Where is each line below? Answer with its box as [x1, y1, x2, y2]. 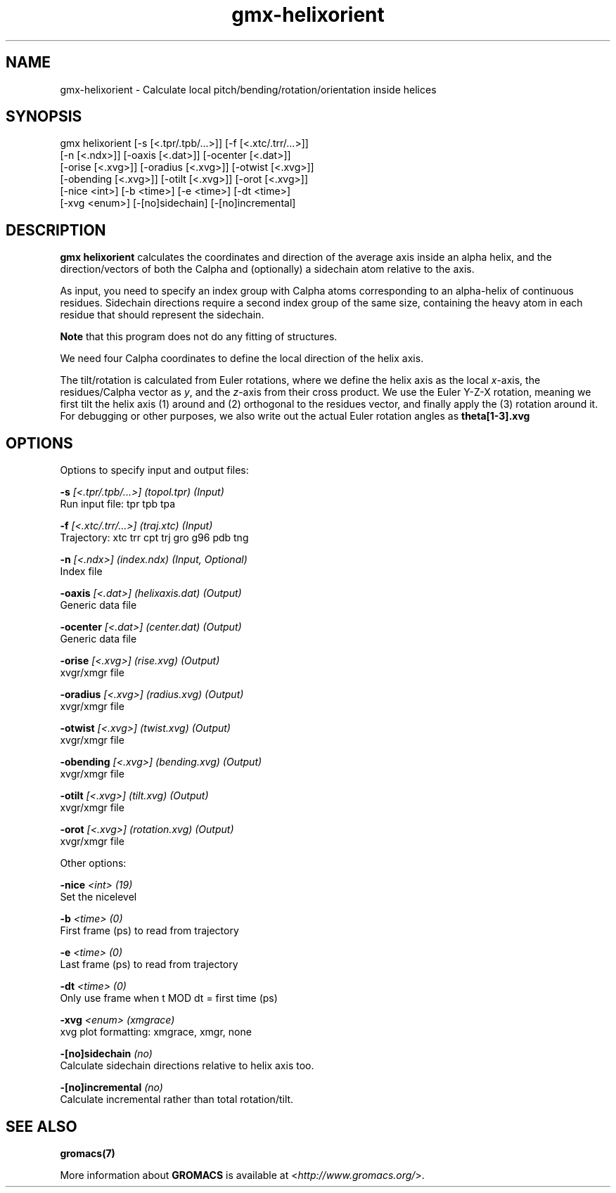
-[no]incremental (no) [60, 1081, 163, 1094]
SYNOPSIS [6, 108, 82, 126]
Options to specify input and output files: [60, 464, 249, 477]
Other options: [60, 857, 127, 870]
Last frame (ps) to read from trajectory [60, 958, 238, 971]
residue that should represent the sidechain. [60, 309, 264, 321]
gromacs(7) [60, 1147, 115, 1159]
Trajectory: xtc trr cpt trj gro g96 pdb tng [60, 531, 249, 544]
